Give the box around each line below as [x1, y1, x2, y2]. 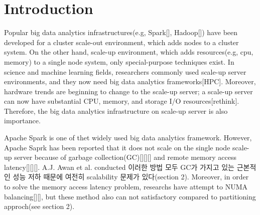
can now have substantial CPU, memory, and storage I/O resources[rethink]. [4, 96, 239, 106]
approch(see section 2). [4, 201, 75, 211]
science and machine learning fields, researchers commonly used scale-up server [4, 66, 246, 77]
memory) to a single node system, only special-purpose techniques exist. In [4, 56, 234, 67]
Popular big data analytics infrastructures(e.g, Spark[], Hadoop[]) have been [4, 27, 238, 38]
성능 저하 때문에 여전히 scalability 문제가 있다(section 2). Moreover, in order [13, 171, 249, 182]
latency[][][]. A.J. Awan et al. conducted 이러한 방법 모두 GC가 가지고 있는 [4, 161, 235, 172]
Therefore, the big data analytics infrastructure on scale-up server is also [4, 105, 228, 116]
